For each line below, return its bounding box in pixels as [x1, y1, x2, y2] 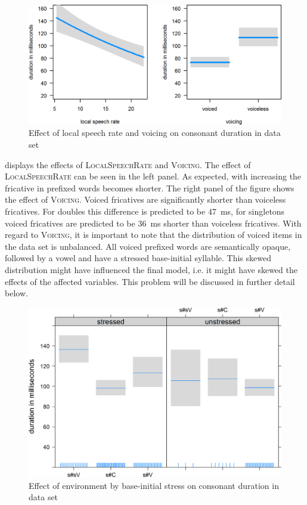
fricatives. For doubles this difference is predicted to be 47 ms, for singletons [5, 205, 285, 217]
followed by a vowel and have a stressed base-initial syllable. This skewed [5, 252, 271, 264]
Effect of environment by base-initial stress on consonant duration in [29, 479, 279, 491]
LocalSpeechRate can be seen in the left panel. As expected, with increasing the [5, 170, 302, 182]
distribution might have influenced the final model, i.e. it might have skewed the [5, 263, 297, 275]
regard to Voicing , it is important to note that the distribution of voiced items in [5, 228, 302, 241]
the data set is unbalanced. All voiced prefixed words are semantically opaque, [5, 240, 291, 252]
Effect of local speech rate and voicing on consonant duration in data [29, 126, 281, 139]
